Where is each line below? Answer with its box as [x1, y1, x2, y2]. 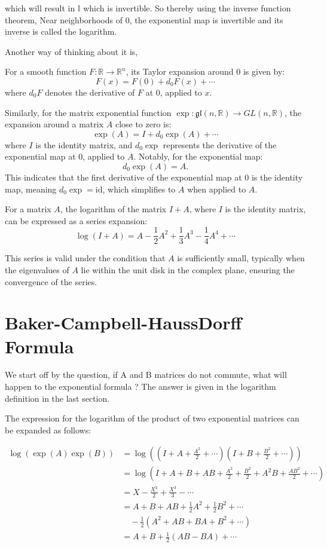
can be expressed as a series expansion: [5, 214, 148, 227]
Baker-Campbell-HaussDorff [5, 310, 242, 335]
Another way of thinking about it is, [5, 45, 138, 57]
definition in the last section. [5, 392, 110, 404]
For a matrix [5, 203, 51, 215]
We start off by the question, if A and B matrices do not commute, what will [5, 368, 287, 381]
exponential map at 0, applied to [5, 150, 125, 163]
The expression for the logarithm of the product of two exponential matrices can [5, 412, 300, 424]
